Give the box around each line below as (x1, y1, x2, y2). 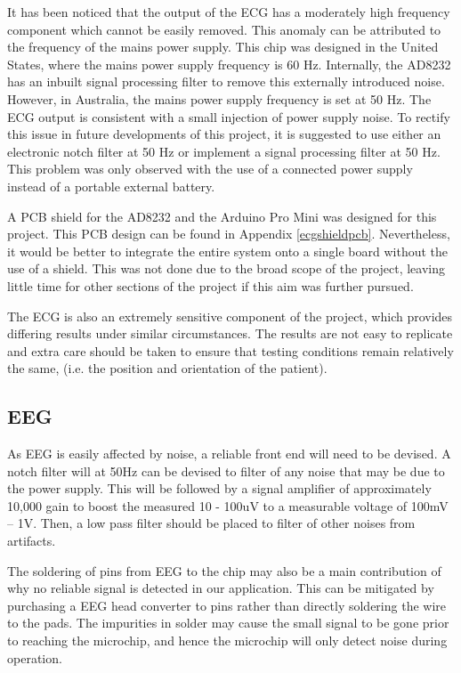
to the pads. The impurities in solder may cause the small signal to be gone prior (7, 613, 449, 632)
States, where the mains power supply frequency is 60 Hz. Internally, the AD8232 (7, 54, 451, 73)
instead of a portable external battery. (7, 176, 215, 195)
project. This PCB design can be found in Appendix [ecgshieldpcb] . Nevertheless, (7, 224, 450, 243)
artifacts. (7, 531, 56, 550)
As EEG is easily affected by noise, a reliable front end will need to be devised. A (7, 444, 451, 463)
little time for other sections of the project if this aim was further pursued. (7, 276, 414, 295)
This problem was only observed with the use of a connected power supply (7, 159, 413, 178)
